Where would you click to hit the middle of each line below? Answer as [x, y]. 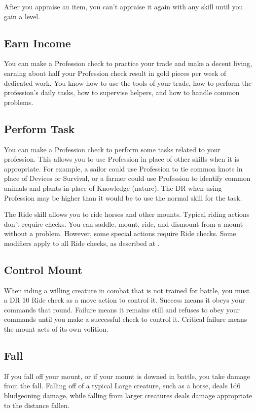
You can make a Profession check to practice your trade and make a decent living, [128, 63]
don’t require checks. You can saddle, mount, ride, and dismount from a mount [124, 223]
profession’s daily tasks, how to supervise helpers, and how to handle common [122, 92]
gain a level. [22, 16]
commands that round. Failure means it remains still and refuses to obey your [122, 309]
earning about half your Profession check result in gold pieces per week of [115, 73]
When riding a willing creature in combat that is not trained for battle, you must [127, 290]
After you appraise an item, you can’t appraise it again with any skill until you [124, 6]
